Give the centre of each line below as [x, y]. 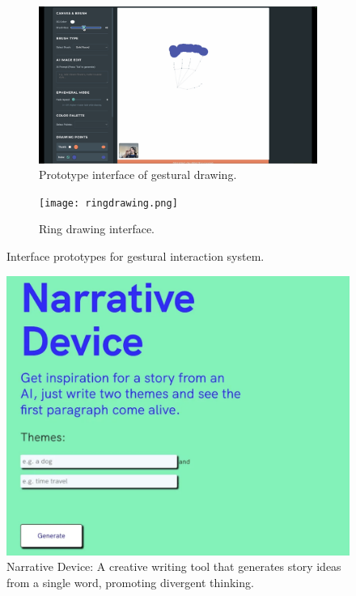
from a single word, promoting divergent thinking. [130, 583]
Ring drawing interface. [97, 229]
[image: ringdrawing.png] [108, 203]
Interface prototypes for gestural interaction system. [136, 255]
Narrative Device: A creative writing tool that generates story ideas [174, 566]
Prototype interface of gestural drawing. [138, 175]
